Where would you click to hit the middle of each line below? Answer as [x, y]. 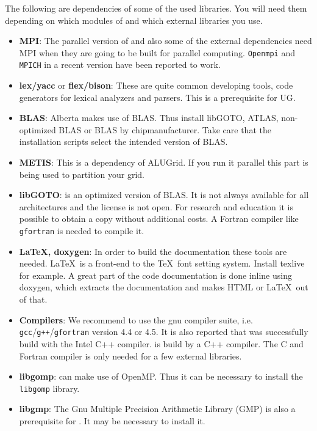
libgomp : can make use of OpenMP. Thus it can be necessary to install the [161, 376]
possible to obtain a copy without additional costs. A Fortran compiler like [159, 219]
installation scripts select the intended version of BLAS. [123, 142]
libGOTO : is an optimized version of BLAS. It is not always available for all [164, 195]
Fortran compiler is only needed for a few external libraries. [130, 355]
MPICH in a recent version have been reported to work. [120, 64]
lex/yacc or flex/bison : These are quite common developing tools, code [156, 85]
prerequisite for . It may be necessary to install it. [112, 420]
